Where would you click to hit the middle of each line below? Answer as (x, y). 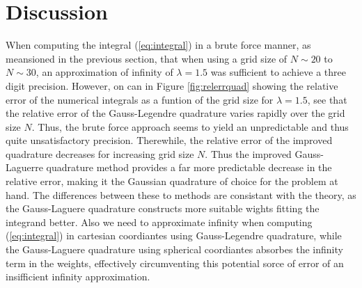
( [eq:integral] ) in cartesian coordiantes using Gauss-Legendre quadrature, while (174, 235)
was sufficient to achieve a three (278, 72)
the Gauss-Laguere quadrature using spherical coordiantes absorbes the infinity (174, 249)
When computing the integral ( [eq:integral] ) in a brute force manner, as (158, 45)
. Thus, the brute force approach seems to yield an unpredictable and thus (190, 126)
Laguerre (24, 167)
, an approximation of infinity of (104, 72)
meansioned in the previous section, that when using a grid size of (147, 58)
